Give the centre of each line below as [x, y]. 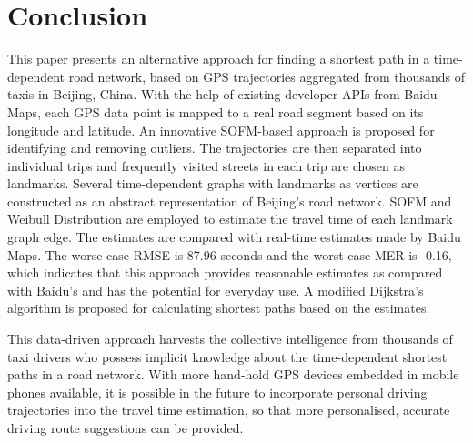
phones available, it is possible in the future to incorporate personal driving [217, 392]
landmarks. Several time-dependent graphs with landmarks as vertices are [213, 183]
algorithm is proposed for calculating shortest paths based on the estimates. [219, 308]
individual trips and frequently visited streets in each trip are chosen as [206, 165]
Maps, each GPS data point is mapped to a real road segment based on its [216, 111]
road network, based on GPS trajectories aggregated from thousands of [267, 76]
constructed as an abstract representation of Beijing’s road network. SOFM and [230, 201]
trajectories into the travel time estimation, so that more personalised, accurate [229, 410]
